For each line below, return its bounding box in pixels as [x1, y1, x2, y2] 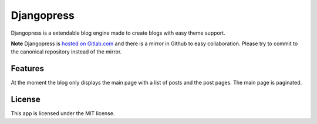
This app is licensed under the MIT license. [11, 110, 115, 117]
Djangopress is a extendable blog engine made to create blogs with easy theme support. [11, 29, 225, 36]
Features [11, 63, 44, 73]
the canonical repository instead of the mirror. [11, 48, 122, 55]
